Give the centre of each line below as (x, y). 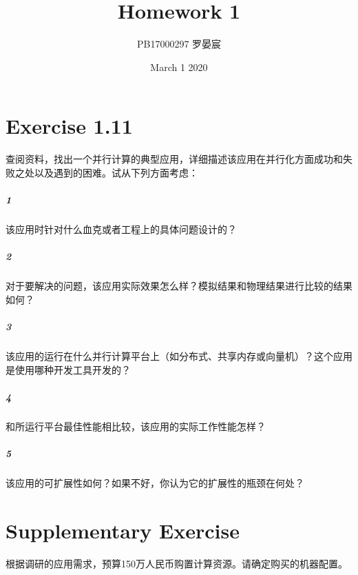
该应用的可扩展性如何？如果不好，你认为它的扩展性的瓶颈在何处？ (155, 482)
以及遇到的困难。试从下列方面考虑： (116, 172)
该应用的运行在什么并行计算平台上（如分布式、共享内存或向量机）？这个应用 (179, 355)
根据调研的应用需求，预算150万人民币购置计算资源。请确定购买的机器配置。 (177, 563)
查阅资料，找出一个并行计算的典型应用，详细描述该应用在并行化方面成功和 (174, 159)
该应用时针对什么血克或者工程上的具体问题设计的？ (121, 229)
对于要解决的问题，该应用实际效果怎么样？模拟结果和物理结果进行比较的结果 (179, 286)
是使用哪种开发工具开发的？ (68, 369)
